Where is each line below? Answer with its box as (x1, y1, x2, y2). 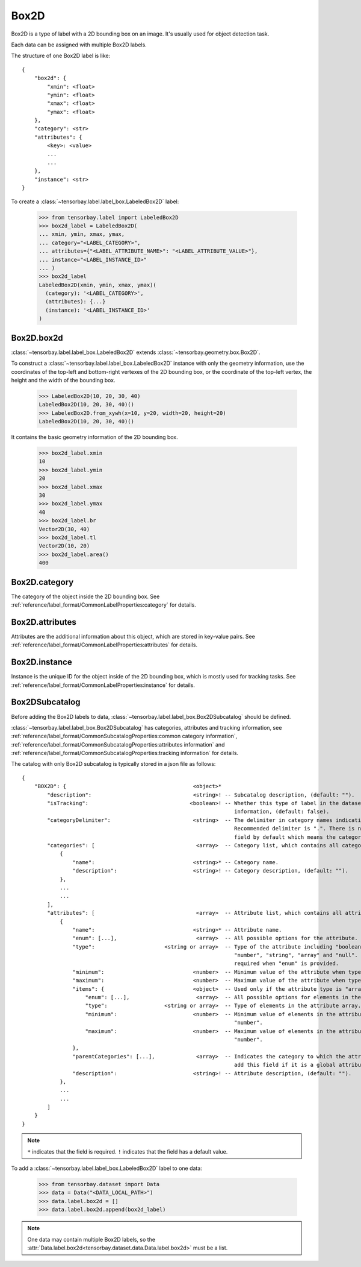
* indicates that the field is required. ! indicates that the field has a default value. (27, 1148, 228, 1155)
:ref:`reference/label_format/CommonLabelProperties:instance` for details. (11, 681, 196, 689)
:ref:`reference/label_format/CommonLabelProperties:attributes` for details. (11, 641, 198, 648)
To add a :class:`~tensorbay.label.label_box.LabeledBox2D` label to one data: (11, 1164, 203, 1172)
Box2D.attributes (11, 617, 76, 627)
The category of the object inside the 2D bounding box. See (11, 593, 160, 600)
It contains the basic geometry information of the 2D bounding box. (11, 434, 179, 441)
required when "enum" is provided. (233, 960, 339, 967)
